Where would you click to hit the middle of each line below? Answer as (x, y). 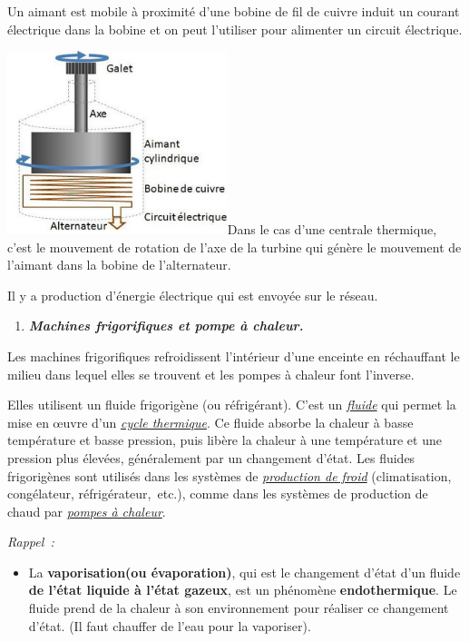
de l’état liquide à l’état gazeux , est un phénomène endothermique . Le (243, 590)
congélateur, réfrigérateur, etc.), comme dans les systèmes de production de (218, 494)
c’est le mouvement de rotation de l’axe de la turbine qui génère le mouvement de (234, 247)
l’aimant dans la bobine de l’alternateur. (119, 265)
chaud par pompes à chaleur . (87, 511)
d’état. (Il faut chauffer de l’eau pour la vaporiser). (170, 625)
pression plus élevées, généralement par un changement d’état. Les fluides (211, 457)
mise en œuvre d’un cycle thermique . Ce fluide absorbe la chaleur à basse (210, 422)
